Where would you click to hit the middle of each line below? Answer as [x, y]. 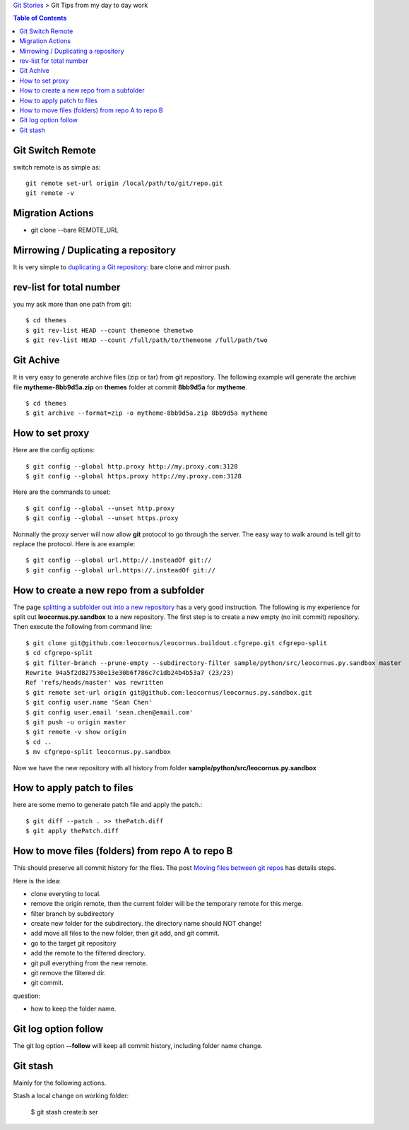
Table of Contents [40, 18]
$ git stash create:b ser [65, 1112]
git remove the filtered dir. [68, 973]
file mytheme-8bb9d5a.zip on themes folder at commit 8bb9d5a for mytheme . [130, 387]
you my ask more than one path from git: [72, 305]
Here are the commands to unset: [62, 492]
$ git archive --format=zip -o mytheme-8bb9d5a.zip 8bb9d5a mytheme [147, 413]
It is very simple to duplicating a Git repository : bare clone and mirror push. [122, 267]
